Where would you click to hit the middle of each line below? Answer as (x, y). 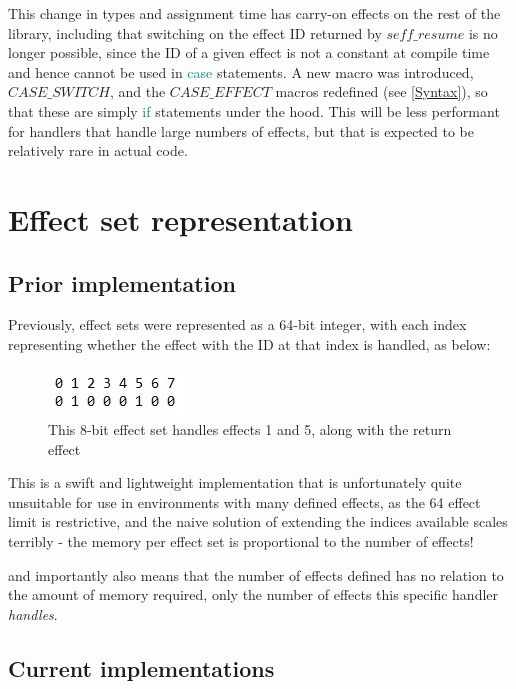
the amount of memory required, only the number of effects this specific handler (253, 594)
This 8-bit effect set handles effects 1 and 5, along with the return (250, 429)
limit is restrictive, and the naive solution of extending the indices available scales (258, 521)
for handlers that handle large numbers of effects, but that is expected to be (241, 130)
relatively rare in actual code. (98, 150)
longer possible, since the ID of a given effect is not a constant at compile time (249, 52)
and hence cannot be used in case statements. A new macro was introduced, (241, 71)
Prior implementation (122, 282)
